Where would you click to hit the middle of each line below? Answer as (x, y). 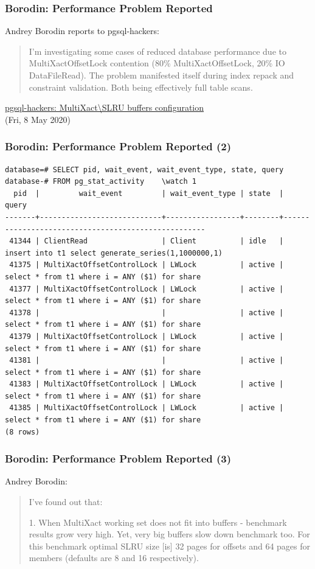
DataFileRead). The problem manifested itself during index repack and (161, 75)
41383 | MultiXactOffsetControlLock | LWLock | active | (147, 384)
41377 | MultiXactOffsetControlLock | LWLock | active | (147, 289)
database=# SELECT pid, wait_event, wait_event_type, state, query (144, 169)
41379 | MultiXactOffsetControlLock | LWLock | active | (147, 336)
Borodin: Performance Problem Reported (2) (118, 146)
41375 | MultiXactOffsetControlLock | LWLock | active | (147, 265)
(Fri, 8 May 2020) (38, 119)
